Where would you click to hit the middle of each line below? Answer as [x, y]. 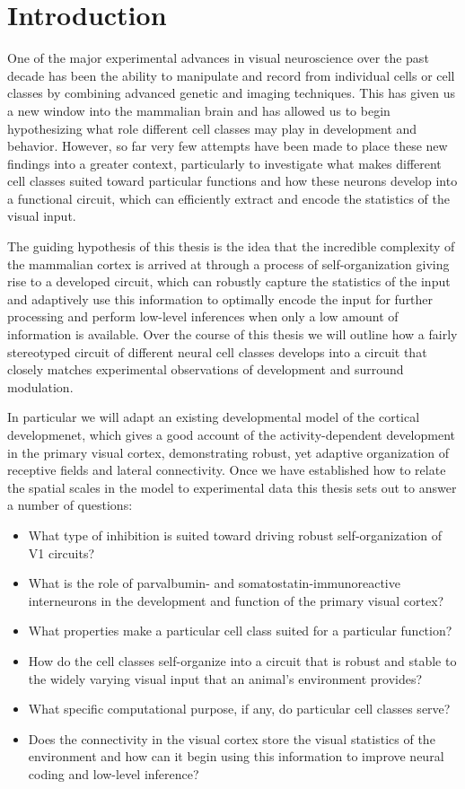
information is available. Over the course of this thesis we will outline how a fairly [232, 334]
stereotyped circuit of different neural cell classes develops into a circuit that [217, 351]
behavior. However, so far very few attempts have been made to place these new [228, 146]
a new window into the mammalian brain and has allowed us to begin [199, 110]
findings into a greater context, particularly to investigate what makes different [224, 163]
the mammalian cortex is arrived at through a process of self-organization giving [228, 263]
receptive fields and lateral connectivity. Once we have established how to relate [227, 470]
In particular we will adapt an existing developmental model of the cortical [214, 417]
